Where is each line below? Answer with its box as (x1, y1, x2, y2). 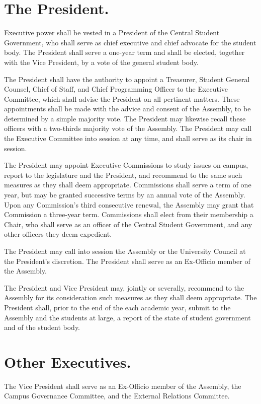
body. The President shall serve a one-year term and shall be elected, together (4, 47, 245, 57)
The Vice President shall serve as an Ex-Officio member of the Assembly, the (4, 380, 241, 391)
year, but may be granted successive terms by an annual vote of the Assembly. (4, 189, 245, 200)
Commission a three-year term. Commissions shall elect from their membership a (4, 209, 253, 220)
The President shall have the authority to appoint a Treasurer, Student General (4, 74, 250, 84)
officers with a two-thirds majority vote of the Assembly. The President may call (4, 123, 252, 133)
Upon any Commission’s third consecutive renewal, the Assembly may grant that (4, 199, 254, 210)
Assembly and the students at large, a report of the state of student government (4, 312, 251, 322)
